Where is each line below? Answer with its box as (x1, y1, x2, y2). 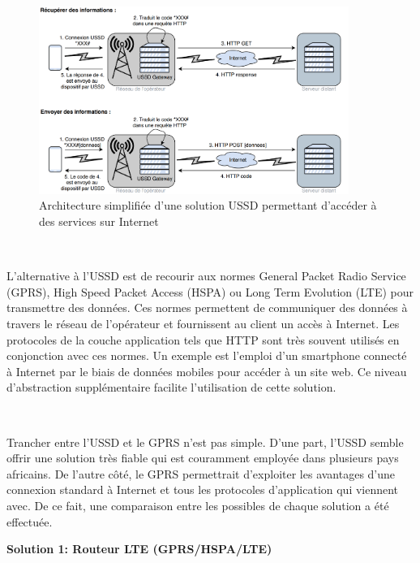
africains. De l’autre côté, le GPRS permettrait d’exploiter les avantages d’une (6, 465, 396, 482)
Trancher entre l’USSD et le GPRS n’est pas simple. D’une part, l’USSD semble (6, 433, 404, 450)
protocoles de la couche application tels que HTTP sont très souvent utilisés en (6, 331, 400, 348)
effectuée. (6, 513, 53, 530)
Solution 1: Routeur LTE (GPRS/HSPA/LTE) (6, 540, 272, 557)
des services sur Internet (39, 213, 159, 230)
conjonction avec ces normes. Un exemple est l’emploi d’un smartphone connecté (6, 347, 407, 364)
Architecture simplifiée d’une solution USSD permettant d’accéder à (39, 197, 377, 214)
